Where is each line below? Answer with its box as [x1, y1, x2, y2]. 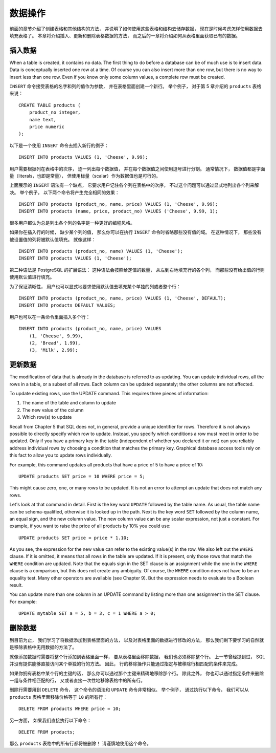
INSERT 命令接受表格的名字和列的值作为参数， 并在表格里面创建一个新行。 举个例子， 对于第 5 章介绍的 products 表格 [9, 83, 262, 90]
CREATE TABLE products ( [18, 102, 81, 108]
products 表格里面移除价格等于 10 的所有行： [9, 694, 108, 700]
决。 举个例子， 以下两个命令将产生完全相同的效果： [9, 189, 120, 196]
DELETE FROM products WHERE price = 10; [18, 706, 121, 712]
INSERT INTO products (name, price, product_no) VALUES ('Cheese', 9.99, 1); [18, 208, 218, 214]
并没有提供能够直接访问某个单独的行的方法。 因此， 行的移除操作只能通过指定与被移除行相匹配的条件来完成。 [9, 661, 240, 667]
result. [9, 582, 23, 588]
